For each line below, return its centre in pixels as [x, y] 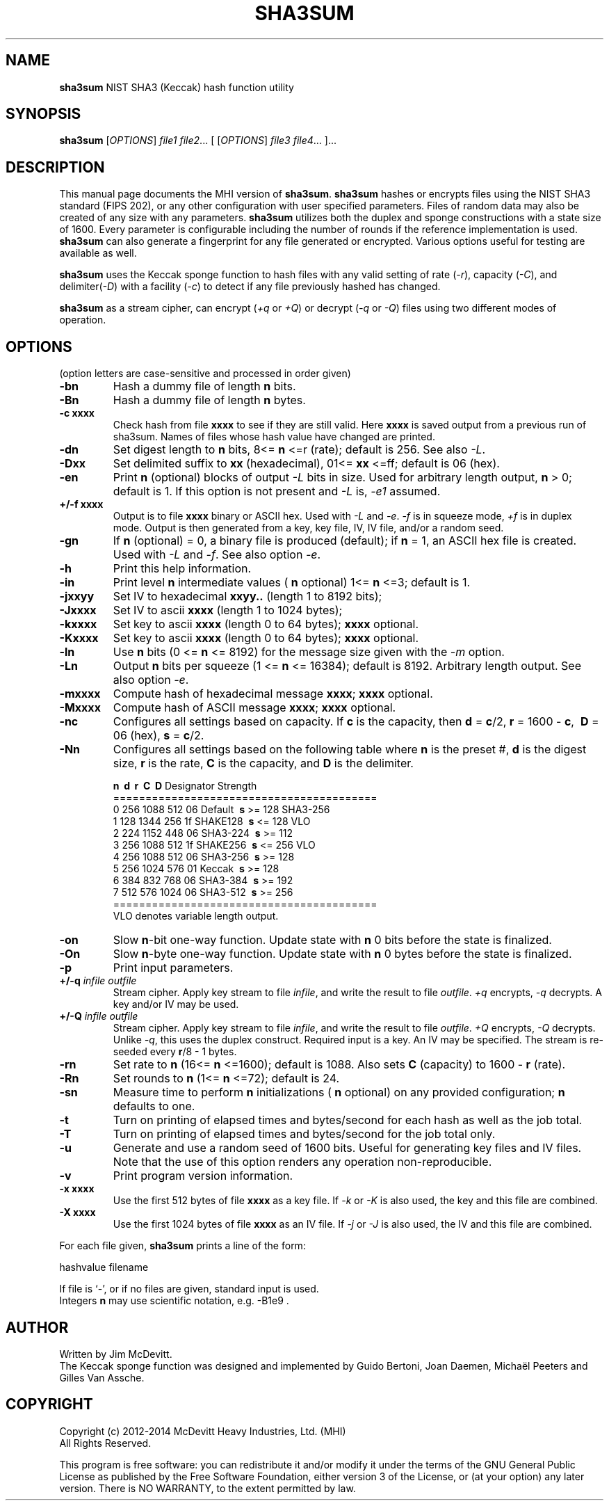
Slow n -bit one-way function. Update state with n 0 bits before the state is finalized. [332, 940]
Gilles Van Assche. [102, 1377]
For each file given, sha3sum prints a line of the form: [182, 1246]
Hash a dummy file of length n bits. [204, 386]
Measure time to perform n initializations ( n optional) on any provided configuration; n [339, 1092]
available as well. [98, 253]
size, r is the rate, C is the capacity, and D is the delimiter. [263, 763]
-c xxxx [77, 413]
